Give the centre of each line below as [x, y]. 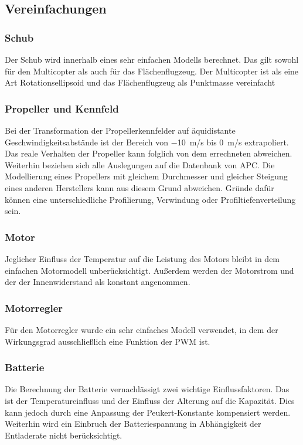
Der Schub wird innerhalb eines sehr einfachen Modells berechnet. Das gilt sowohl [152, 59]
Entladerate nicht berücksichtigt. [64, 435]
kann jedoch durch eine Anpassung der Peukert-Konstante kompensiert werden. [148, 412]
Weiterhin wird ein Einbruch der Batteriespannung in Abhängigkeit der [133, 424]
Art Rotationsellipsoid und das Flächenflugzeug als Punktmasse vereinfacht [140, 82]
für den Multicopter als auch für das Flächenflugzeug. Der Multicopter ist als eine [152, 71]
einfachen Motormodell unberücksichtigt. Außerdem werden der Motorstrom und [149, 270]
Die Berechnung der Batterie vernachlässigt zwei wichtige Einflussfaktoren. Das [147, 389]
